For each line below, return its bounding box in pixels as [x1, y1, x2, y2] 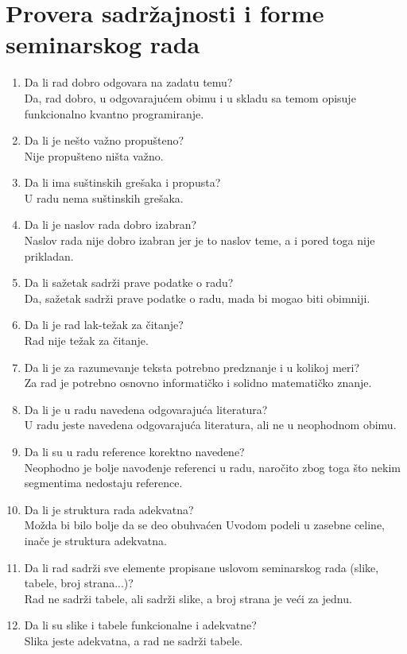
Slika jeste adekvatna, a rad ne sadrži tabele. [24, 632, 243, 648]
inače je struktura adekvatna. [24, 532, 167, 548]
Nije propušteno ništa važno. [24, 147, 164, 164]
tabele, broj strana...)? [24, 575, 134, 591]
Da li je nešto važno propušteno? [24, 132, 184, 149]
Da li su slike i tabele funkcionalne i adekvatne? [24, 617, 257, 633]
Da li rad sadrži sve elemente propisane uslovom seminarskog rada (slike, [24, 559, 379, 575]
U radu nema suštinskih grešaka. [24, 189, 184, 206]
